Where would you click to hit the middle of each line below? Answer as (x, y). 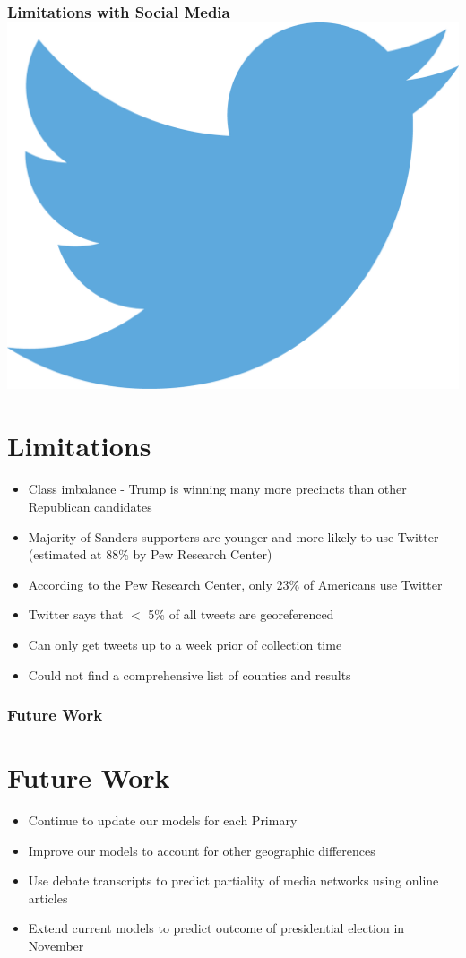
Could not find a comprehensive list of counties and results (190, 674)
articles (48, 898)
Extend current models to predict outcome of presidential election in (216, 928)
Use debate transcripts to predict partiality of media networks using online (233, 880)
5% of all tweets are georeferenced (241, 614)
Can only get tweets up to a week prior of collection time (185, 644)
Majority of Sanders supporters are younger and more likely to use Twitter (233, 536)
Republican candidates (90, 506)
